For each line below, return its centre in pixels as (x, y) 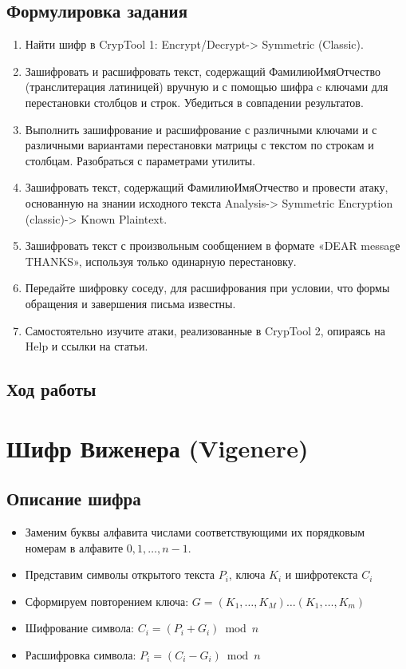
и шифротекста (321, 574)
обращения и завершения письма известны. (130, 303)
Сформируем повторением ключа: (107, 601)
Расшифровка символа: (81, 655)
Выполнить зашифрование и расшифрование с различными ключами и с (201, 129)
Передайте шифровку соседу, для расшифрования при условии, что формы (207, 288)
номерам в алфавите (74, 547)
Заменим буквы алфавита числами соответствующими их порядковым (195, 532)
